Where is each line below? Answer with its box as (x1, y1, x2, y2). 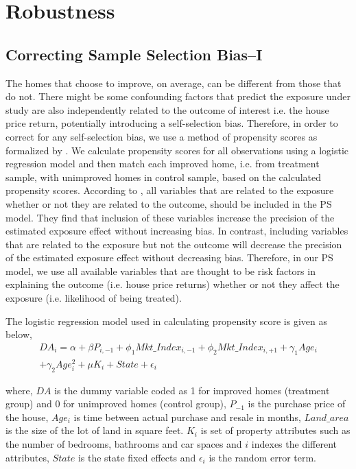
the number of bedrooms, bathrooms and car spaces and (5, 436, 242, 450)
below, (5, 327, 32, 341)
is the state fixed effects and (78, 450, 196, 464)
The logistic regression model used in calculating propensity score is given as (5, 313, 327, 328)
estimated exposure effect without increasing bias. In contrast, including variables (5, 224, 348, 238)
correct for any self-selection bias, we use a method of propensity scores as (5, 129, 318, 143)
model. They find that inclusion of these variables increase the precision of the (5, 210, 335, 224)
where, (5, 383, 33, 397)
